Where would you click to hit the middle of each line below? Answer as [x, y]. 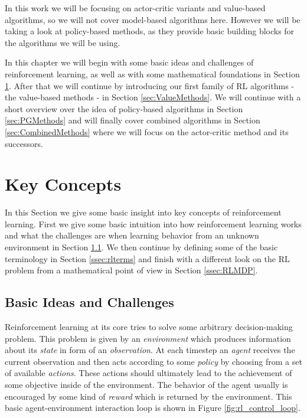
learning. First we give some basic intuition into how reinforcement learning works [153, 223]
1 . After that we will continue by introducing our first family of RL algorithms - [149, 85]
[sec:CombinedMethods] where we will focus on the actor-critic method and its [147, 131]
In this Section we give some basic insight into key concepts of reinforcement [143, 212]
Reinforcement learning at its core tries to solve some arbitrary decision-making [149, 327]
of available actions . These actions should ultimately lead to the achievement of [148, 373]
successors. [24, 143]
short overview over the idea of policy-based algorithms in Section [124, 108]
